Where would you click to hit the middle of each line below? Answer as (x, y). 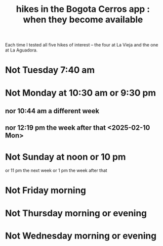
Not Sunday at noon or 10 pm (65, 157)
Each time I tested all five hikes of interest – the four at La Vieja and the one (82, 45)
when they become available (83, 20)
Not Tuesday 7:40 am (50, 70)
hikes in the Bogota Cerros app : (83, 9)
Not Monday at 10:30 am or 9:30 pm (81, 93)
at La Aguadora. (21, 50)
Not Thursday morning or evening (76, 213)
